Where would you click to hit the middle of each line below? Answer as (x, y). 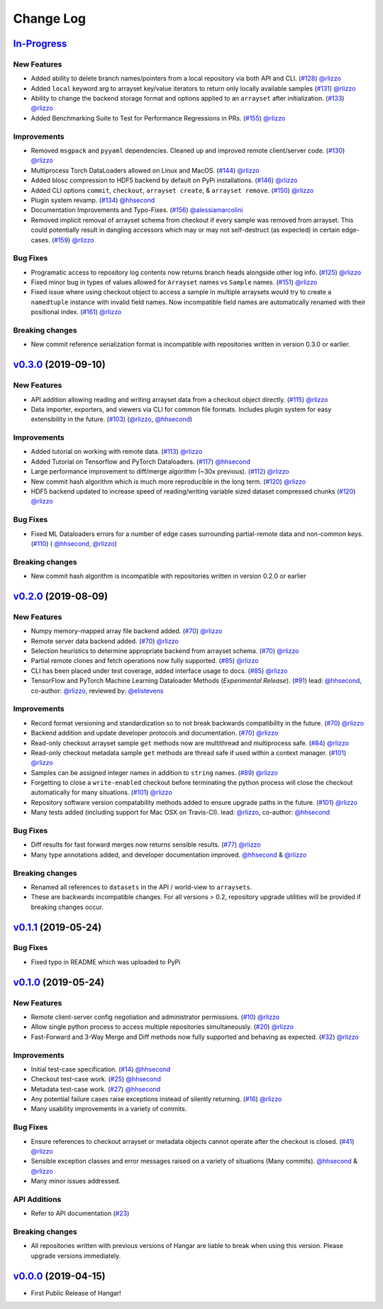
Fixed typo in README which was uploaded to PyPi (106, 962)
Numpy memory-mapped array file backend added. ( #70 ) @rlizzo (127, 631)
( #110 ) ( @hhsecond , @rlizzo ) (74, 543)
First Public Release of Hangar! (76, 1293)
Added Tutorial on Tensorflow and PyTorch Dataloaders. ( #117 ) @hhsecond (141, 462)
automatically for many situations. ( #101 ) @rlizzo (102, 792)
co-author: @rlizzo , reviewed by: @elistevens (97, 691)
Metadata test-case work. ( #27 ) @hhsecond (96, 1089)
